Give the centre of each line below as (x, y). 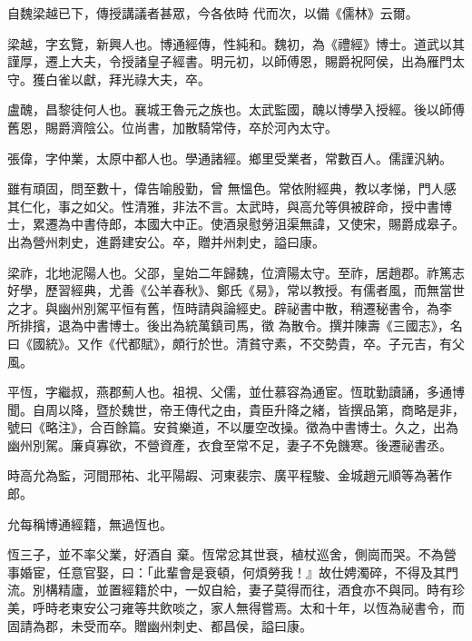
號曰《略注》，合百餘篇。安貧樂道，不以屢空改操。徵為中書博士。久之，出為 (233, 427)
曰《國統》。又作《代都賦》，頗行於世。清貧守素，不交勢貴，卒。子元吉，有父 (236, 343)
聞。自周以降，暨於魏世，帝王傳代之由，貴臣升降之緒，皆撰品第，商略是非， (236, 409)
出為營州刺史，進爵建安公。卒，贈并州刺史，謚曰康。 (166, 241)
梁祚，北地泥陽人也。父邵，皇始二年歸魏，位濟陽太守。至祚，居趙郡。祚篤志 (236, 272)
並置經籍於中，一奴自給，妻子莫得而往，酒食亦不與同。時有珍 (280, 590)
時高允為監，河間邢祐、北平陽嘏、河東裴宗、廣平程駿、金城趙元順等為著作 (230, 475)
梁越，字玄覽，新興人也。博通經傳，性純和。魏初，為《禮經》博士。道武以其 (236, 43)
